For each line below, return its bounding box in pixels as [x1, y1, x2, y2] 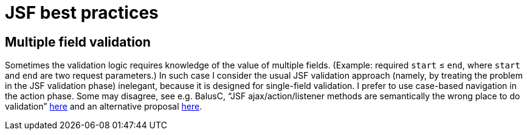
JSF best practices [5, 2, 159, 23]
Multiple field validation [5, 34, 151, 50]
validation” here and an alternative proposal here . [5, 101, 202, 112]
